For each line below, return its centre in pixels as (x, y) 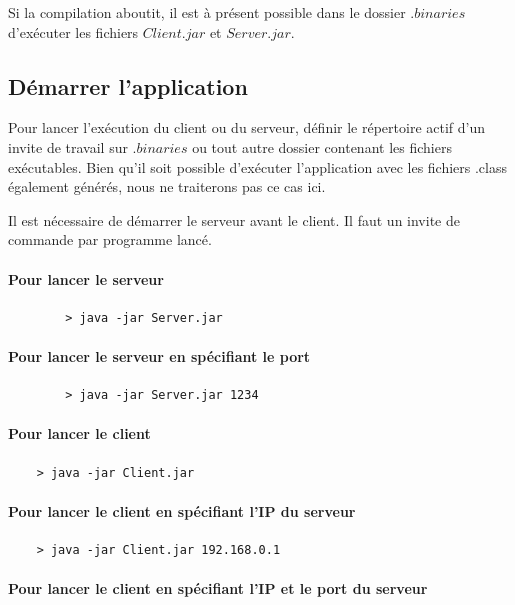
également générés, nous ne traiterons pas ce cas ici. (167, 186)
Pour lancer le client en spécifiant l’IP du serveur (182, 510)
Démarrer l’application (128, 85)
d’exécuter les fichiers (73, 31)
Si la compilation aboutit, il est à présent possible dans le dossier (207, 12)
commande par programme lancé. (110, 239)
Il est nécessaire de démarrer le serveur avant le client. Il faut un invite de (234, 219)
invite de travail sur (68, 146)
